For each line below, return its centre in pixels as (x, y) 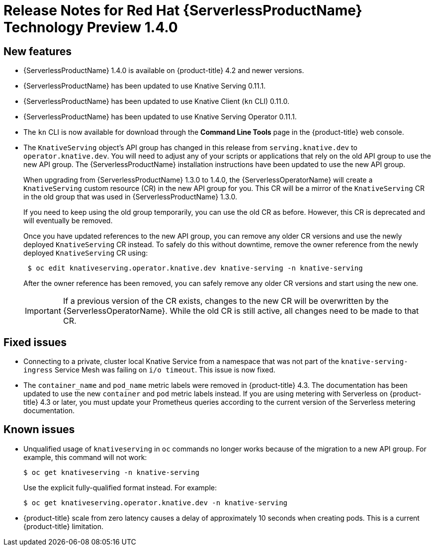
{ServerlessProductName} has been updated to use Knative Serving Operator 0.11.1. (160, 117)
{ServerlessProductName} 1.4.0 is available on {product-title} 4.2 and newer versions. (164, 71)
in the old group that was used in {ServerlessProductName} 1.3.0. (130, 197)
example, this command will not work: (85, 457)
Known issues (39, 430)
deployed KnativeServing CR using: (86, 253)
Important (43, 311)
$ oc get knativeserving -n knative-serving (112, 472)
